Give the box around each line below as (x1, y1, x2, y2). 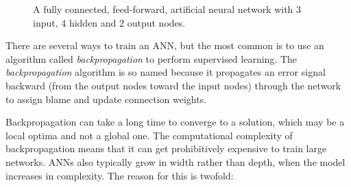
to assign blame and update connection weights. (5, 91, 207, 106)
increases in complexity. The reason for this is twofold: (5, 168, 234, 182)
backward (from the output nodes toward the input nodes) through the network (5, 78, 341, 92)
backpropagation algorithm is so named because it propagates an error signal (5, 65, 326, 79)
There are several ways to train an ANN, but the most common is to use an (5, 38, 324, 53)
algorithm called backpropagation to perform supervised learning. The (5, 51, 298, 66)
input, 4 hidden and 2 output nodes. (33, 15, 186, 29)
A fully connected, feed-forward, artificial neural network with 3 (33, 2, 302, 16)
